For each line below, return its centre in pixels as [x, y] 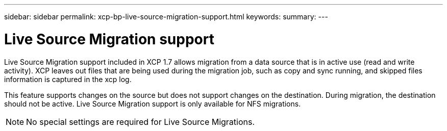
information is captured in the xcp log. [68, 79]
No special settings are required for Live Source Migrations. [141, 122]
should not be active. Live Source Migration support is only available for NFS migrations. [153, 103]
